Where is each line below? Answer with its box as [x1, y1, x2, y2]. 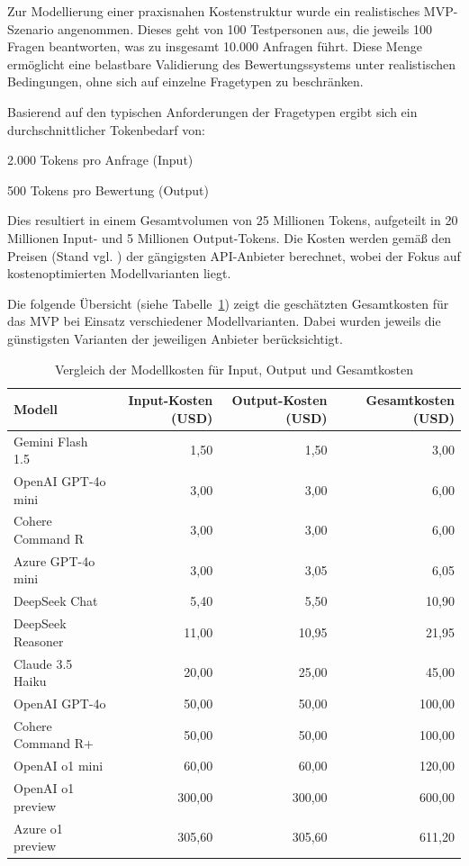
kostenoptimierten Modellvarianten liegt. [7, 264, 231, 283]
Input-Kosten [128, 391, 213, 410]
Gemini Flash [14, 431, 88, 450]
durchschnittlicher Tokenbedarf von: [7, 120, 205, 139]
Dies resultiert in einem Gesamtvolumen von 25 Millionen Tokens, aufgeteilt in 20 [7, 211, 458, 230]
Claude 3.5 [14, 654, 73, 672]
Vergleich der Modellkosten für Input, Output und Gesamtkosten [55, 359, 413, 378]
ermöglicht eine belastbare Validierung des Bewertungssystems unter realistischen [7, 54, 456, 73]
